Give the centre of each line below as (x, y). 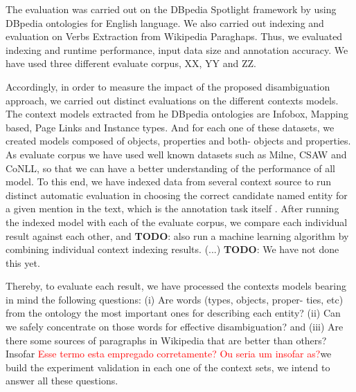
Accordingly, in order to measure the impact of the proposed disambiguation (168, 86)
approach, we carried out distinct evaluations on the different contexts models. (172, 100)
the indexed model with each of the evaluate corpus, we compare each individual (177, 222)
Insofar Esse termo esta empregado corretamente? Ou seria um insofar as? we (169, 354)
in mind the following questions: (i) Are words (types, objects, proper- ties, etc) (175, 299)
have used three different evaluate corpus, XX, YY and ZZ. (131, 63)
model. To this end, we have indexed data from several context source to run (169, 181)
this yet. (23, 262)
